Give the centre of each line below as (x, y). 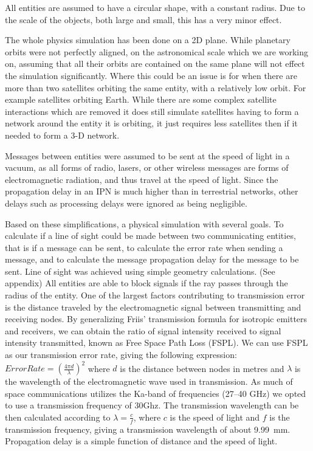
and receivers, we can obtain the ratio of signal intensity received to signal (143, 330)
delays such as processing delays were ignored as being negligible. (126, 203)
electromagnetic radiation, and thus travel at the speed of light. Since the (142, 179)
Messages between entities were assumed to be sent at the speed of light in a (147, 155)
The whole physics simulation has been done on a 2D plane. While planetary (148, 40)
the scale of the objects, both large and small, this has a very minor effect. (143, 19)
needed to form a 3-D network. (62, 135)
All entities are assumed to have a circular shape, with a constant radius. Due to (155, 7)
